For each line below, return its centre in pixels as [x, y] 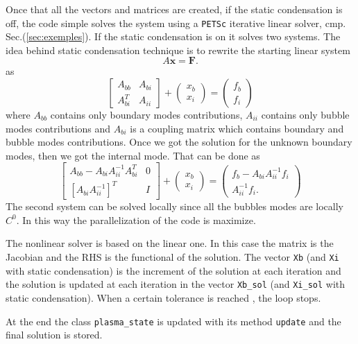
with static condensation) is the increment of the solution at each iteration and [173, 270]
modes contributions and [58, 128]
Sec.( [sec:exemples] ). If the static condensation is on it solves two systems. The [173, 36]
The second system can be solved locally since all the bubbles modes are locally [175, 206]
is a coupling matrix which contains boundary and [237, 128]
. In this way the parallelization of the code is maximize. [136, 220]
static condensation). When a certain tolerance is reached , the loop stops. [163, 297]
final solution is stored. [54, 335]
